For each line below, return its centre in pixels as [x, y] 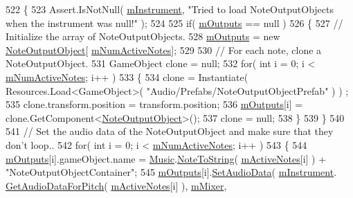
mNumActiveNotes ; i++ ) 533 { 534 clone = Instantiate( [127, 76]
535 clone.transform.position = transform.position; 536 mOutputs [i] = [154, 104]
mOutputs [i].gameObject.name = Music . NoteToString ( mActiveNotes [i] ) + [166, 158]
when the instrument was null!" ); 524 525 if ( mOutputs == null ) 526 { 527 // [174, 22]
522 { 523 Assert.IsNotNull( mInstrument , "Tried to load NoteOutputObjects [170, 9]
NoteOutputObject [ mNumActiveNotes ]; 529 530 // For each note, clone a [164, 49]
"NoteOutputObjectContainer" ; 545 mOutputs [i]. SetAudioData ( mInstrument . [171, 172]
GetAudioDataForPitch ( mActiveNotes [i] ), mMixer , [116, 185]
